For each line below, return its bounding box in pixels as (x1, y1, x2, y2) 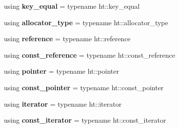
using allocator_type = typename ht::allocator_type (4, 17, 168, 27)
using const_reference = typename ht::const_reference (4, 49, 175, 60)
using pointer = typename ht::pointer (4, 66, 119, 76)
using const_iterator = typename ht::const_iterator (4, 115, 166, 125)
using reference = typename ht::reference (4, 33, 131, 44)
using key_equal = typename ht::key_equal (4, 1, 140, 11)
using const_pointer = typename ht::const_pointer (4, 82, 164, 92)
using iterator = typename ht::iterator (4, 98, 122, 109)
